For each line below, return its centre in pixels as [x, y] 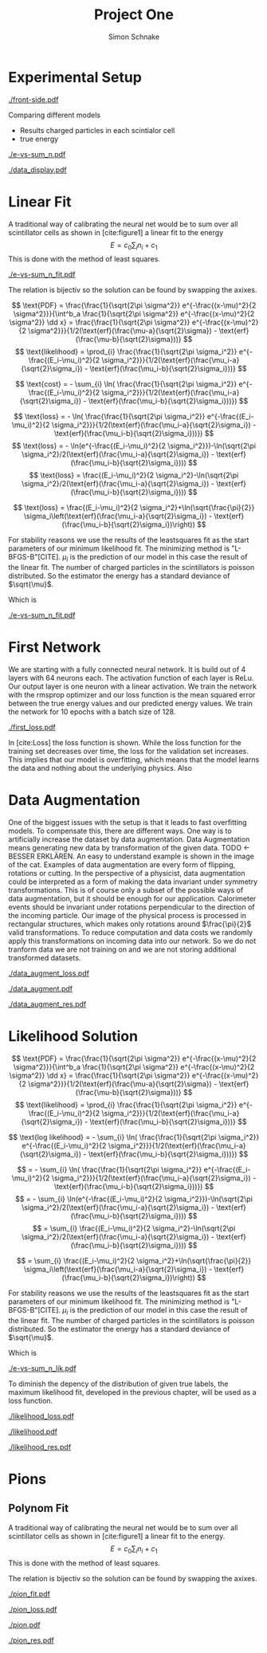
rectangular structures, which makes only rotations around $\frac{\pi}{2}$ [130, 924]
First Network [55, 648]
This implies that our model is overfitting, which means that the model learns [134, 760]
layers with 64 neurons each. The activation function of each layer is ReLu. [131, 678]
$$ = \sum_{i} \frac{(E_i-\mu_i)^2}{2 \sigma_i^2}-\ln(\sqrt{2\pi [134, 1228]
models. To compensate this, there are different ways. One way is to [120, 831]
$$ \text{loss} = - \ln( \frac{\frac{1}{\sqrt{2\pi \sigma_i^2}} [110, 417]
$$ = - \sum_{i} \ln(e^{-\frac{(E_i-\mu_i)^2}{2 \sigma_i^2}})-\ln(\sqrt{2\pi [134, 1199]
